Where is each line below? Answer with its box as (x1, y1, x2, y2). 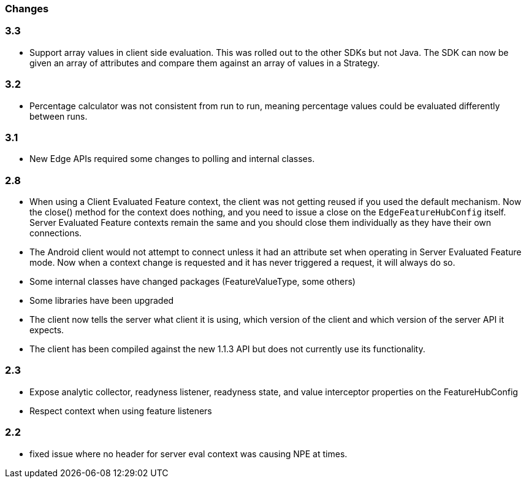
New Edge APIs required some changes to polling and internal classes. (29, 153, 315, 164)
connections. (29, 228, 82, 238)
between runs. (29, 110, 88, 122)
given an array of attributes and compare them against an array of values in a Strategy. (29, 57, 380, 68)
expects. (29, 325, 64, 335)
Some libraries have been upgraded (29, 295, 174, 306)
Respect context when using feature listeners (29, 405, 212, 416)
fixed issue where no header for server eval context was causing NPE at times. (29, 448, 348, 459)
